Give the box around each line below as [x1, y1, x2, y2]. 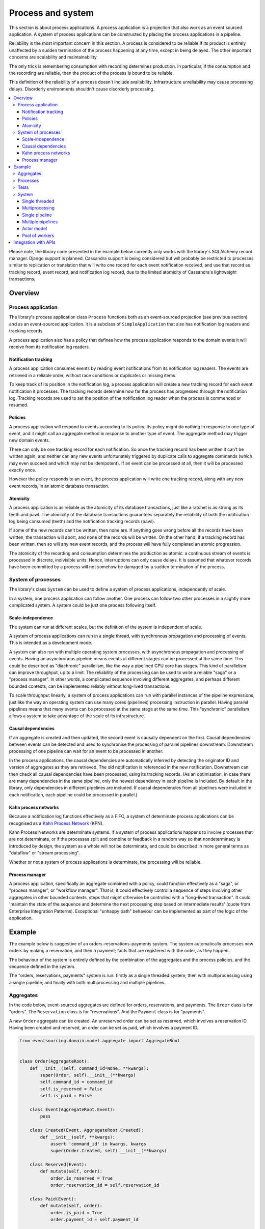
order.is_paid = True [50, 1210, 103, 1215]
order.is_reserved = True [50, 1175, 113, 1181]
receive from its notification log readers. [9, 344, 90, 350]
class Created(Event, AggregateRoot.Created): [29, 1127, 144, 1133]
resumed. [9, 402, 28, 408]
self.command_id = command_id [40, 1079, 113, 1085]
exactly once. [9, 467, 37, 473]
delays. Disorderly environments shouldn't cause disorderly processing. [9, 86, 155, 92]
